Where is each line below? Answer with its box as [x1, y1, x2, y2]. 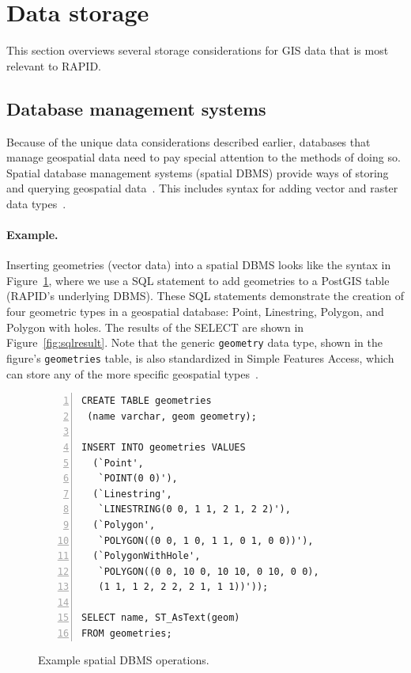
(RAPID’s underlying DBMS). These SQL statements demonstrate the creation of [6, 287, 404, 304]
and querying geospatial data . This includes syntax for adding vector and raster [6, 180, 398, 196]
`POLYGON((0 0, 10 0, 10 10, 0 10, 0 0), [98, 565, 319, 577]
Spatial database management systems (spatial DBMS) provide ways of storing [6, 164, 389, 181]
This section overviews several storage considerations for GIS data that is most [6, 42, 389, 59]
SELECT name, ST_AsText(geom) [81, 612, 240, 624]
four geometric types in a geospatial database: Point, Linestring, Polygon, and [6, 303, 384, 320]
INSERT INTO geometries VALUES [81, 441, 246, 453]
